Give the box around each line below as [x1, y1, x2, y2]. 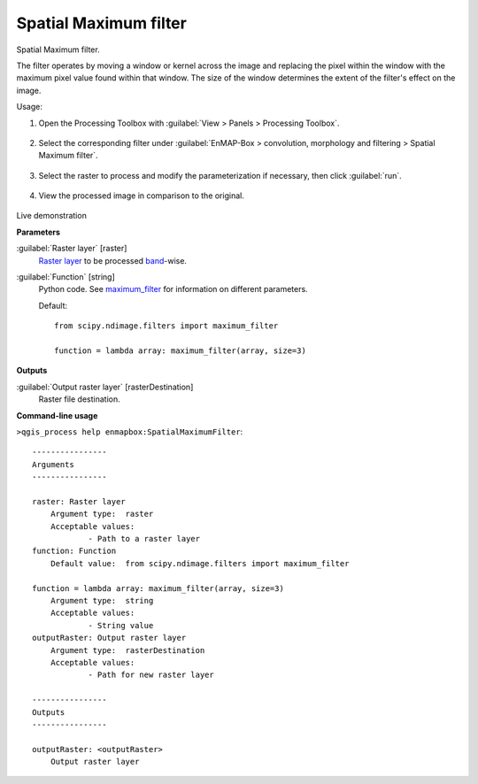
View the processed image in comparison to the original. [38, 190, 245, 201]
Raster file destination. [38, 394, 120, 404]
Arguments [32, 459, 74, 469]
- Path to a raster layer [88, 534, 201, 544]
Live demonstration [16, 211, 88, 221]
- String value [88, 620, 154, 630]
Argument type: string [50, 596, 154, 605]
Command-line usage [16, 410, 98, 420]
